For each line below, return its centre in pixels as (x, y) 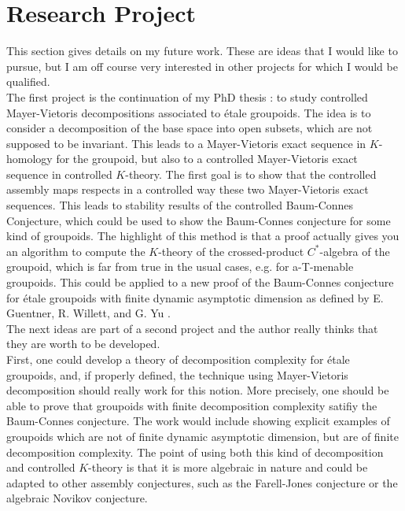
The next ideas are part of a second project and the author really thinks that (192, 328)
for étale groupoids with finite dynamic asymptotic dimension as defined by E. (195, 297)
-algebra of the (355, 251)
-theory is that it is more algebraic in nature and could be (228, 467)
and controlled (41, 467)
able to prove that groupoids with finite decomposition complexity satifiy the (192, 405)
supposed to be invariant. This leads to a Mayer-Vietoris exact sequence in (186, 143)
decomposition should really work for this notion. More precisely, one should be (198, 390)
